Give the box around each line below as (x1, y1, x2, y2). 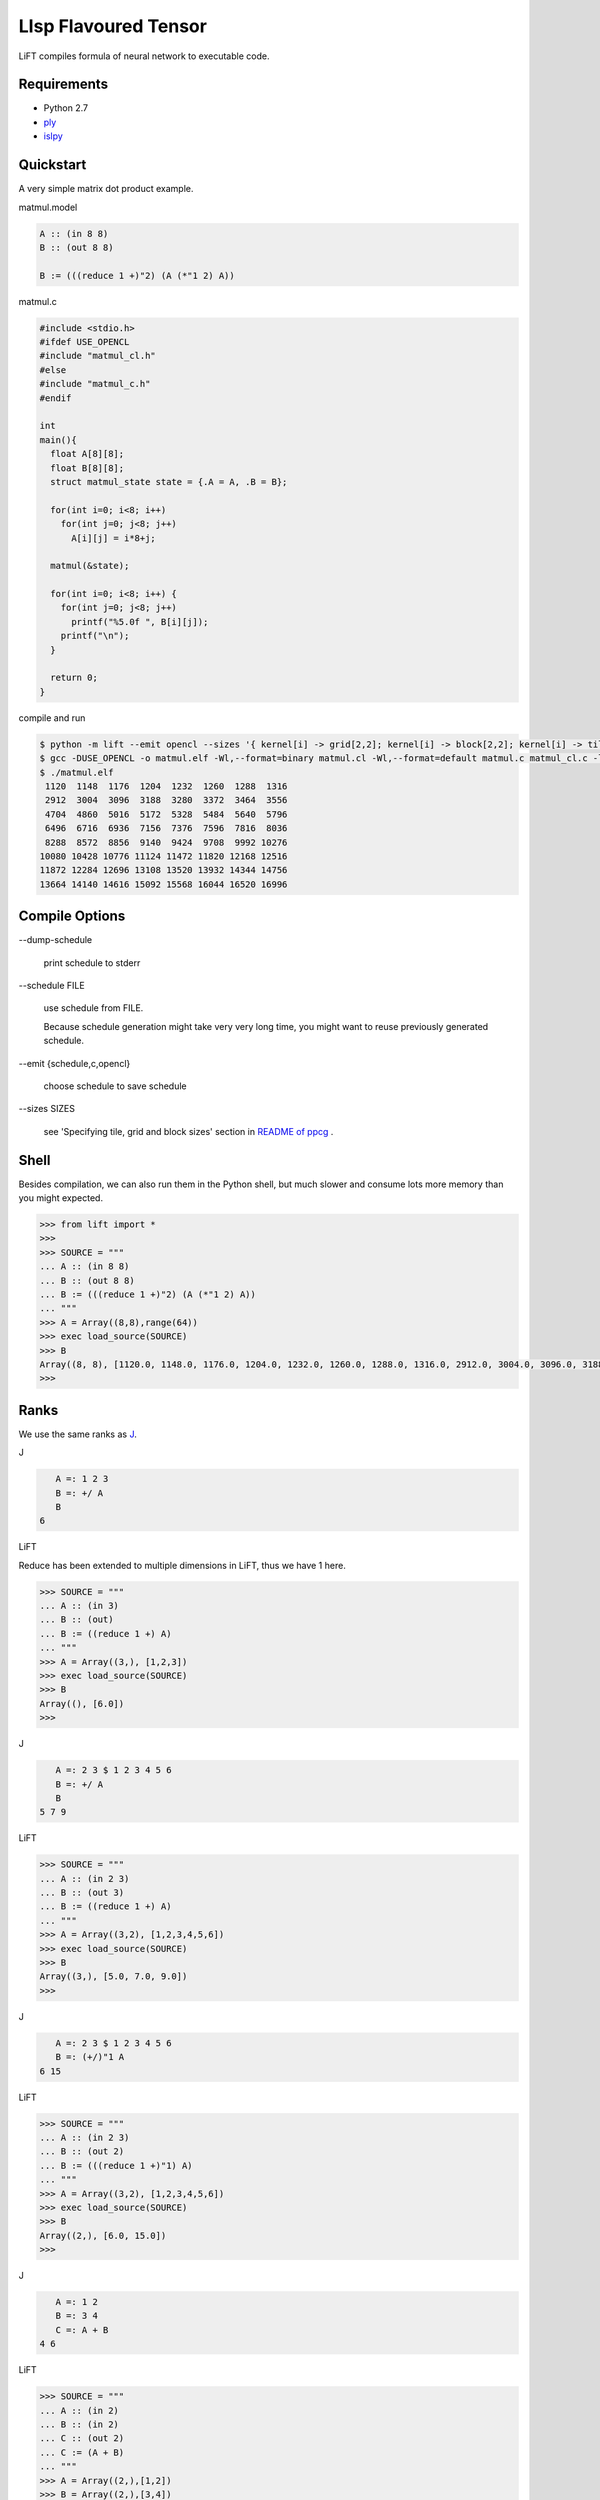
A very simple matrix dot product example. (18, 183, 194, 195)
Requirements (18, 76, 109, 93)
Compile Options (18, 908, 126, 925)
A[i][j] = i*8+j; (71, 532, 157, 544)
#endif (39, 392, 72, 404)
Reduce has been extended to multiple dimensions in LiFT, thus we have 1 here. (18, 1559, 347, 1571)
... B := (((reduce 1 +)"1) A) (39, 2160, 194, 2171)
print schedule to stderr (43, 956, 141, 969)
